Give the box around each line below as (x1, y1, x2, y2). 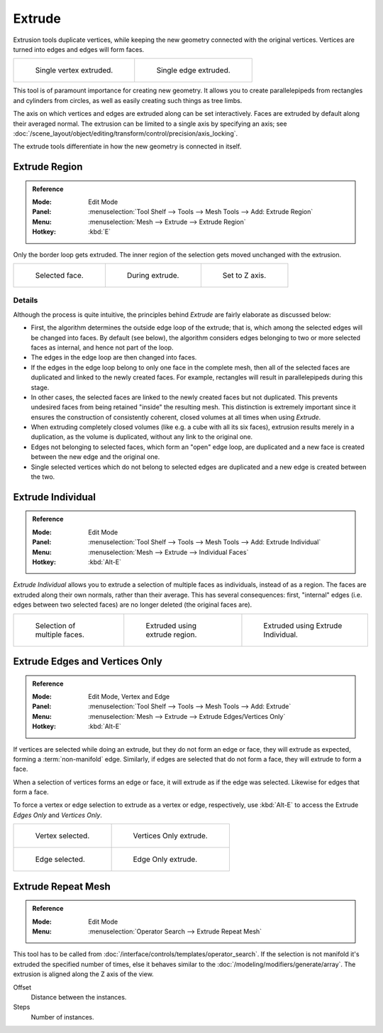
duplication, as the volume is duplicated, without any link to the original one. (30, 433, 253, 441)
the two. (30, 472, 55, 481)
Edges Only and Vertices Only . (13, 811, 103, 819)
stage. (30, 383, 50, 391)
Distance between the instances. (30, 993, 127, 1002)
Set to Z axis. (222, 271, 267, 281)
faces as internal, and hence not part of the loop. (30, 343, 174, 352)
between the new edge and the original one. (30, 453, 160, 461)
